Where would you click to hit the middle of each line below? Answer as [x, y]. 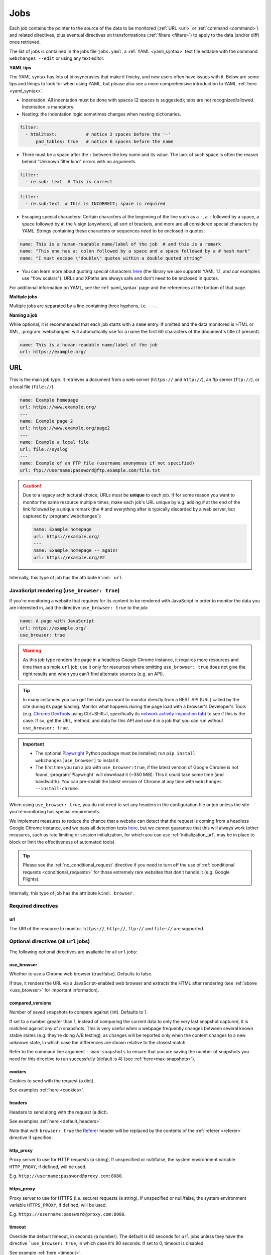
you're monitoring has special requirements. [55, 812]
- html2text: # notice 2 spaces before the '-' [98, 135]
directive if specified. [31, 1138]
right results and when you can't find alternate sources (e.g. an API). [93, 674]
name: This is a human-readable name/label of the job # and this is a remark [120, 244]
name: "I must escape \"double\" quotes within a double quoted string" [111, 258]
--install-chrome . [57, 789]
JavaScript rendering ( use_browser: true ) [64, 590]
